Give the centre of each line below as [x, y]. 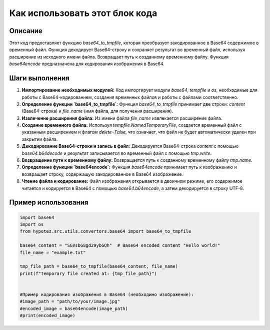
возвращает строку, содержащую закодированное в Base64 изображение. [102, 174]
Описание [26, 31]
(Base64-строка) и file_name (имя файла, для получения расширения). [97, 111]
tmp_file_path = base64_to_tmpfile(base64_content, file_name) [99, 266]
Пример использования [49, 203]
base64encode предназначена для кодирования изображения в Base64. [87, 64]
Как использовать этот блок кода [83, 13]
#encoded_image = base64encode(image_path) [74, 308]
